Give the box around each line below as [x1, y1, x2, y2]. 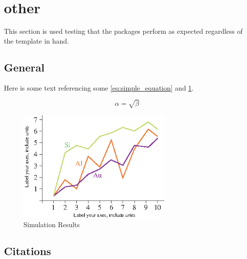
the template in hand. [4, 35, 69, 46]
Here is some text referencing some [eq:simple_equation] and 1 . [4, 82, 194, 93]
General [4, 59, 45, 74]
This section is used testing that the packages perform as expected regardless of [4, 26, 243, 36]
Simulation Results [23, 219, 80, 230]
